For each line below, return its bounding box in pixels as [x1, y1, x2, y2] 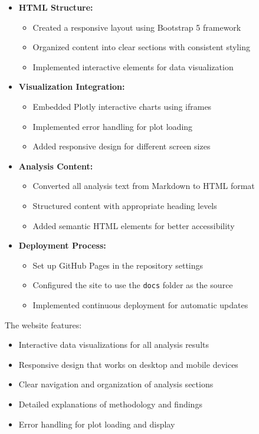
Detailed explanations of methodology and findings [18, 397, 202, 410]
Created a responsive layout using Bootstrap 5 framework [32, 21, 241, 33]
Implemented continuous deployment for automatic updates [32, 298, 248, 311]
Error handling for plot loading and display [18, 417, 175, 430]
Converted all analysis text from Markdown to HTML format [32, 180, 255, 192]
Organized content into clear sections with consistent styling [32, 41, 250, 53]
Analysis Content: [18, 159, 93, 172]
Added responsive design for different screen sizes [32, 140, 211, 152]
